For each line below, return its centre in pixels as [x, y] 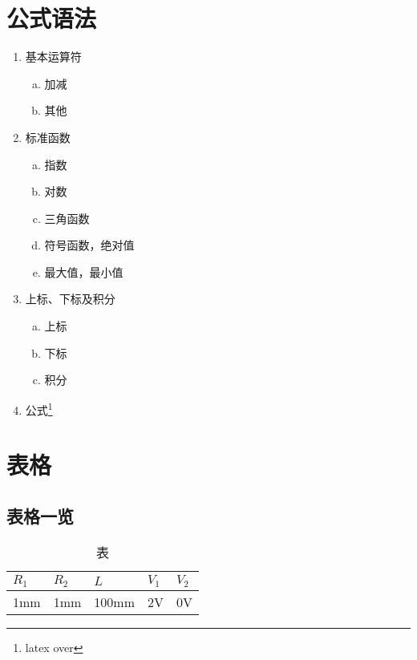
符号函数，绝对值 [89, 245]
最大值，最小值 [84, 271]
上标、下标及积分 [70, 299]
